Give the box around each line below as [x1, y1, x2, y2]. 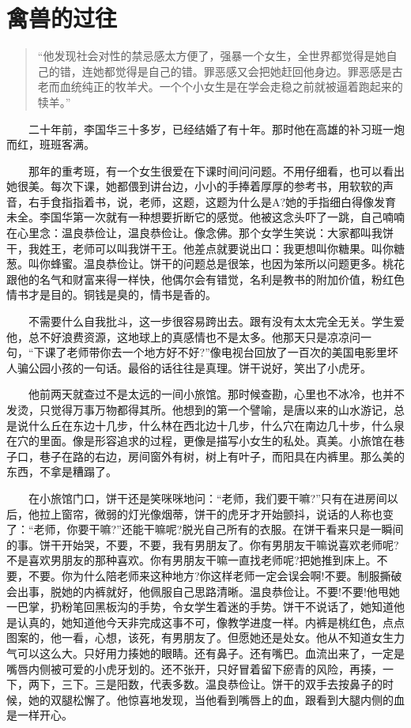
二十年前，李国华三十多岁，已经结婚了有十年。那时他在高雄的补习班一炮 [28, 120, 405, 137]
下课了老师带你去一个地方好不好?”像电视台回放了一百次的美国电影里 [33, 344, 387, 360]
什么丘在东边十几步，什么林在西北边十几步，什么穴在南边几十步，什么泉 [28, 417, 405, 433]
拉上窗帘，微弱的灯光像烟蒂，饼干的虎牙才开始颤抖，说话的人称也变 [39, 505, 394, 522]
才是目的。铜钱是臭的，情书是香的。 [28, 286, 217, 303]
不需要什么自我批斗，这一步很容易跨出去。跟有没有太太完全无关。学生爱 [28, 313, 405, 330]
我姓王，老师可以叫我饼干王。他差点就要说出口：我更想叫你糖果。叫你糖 [28, 240, 405, 256]
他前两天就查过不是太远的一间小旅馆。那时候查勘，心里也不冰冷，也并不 [28, 386, 405, 402]
